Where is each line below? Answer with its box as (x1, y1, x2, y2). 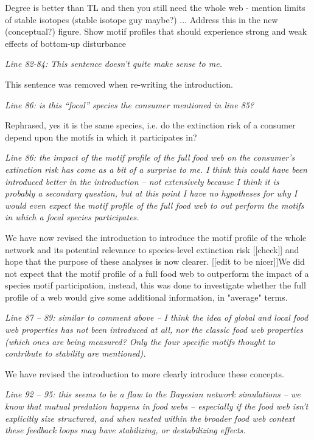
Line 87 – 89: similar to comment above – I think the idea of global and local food (5, 311, 309, 324)
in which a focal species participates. (5, 211, 139, 223)
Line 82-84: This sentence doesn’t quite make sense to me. (5, 57, 222, 70)
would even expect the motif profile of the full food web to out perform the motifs (5, 198, 304, 211)
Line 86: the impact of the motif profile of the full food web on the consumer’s (5, 151, 295, 164)
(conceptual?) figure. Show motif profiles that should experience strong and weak (5, 25, 307, 38)
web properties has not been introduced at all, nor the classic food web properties (5, 323, 303, 336)
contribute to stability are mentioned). (5, 347, 146, 360)
